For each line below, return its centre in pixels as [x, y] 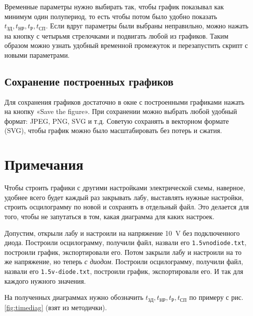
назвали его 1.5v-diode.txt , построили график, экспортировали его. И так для [124, 271]
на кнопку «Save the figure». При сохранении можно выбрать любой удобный [121, 111]
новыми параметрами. [37, 55]
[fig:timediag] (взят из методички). [56, 307]
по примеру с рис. [216, 297]
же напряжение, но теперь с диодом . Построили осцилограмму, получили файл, [124, 261]
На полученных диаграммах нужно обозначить [74, 297]
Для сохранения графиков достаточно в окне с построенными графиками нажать [125, 102]
